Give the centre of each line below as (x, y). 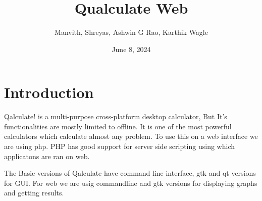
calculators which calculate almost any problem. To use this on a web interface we (131, 136)
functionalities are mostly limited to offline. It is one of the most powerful (118, 126)
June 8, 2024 (131, 49)
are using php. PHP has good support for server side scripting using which (119, 146)
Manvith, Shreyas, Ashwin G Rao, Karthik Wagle (131, 32)
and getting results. (34, 193)
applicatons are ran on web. (47, 156)
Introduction (49, 92)
